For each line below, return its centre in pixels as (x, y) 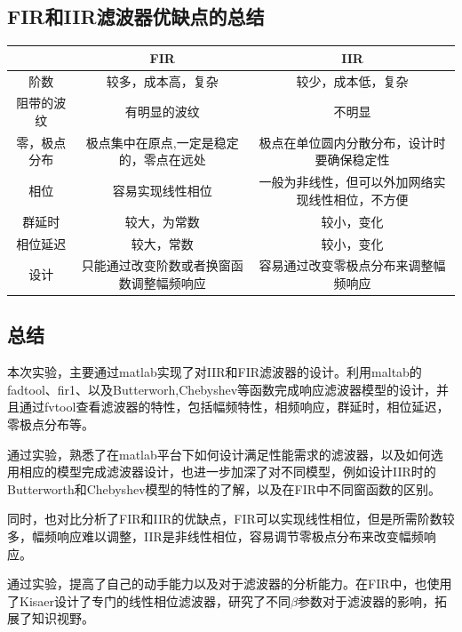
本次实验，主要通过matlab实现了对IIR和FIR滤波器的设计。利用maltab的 (215, 372)
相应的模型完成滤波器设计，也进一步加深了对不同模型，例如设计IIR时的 (227, 472)
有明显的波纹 (162, 112)
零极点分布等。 (51, 424)
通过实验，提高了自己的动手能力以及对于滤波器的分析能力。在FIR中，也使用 (230, 584)
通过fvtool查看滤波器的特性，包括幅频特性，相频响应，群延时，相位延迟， (234, 407)
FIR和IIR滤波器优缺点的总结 (136, 16)
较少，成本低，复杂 (352, 80)
